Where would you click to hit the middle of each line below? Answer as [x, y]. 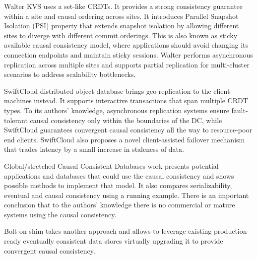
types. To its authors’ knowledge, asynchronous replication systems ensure [117, 110]
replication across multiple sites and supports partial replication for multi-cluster [127, 64]
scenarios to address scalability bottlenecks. [70, 74]
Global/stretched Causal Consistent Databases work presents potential [111, 165]
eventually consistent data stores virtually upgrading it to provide [123, 241]
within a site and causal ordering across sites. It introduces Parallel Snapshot [121, 16]
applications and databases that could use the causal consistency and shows [119, 175]
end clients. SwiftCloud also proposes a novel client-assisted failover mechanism [125, 139]
